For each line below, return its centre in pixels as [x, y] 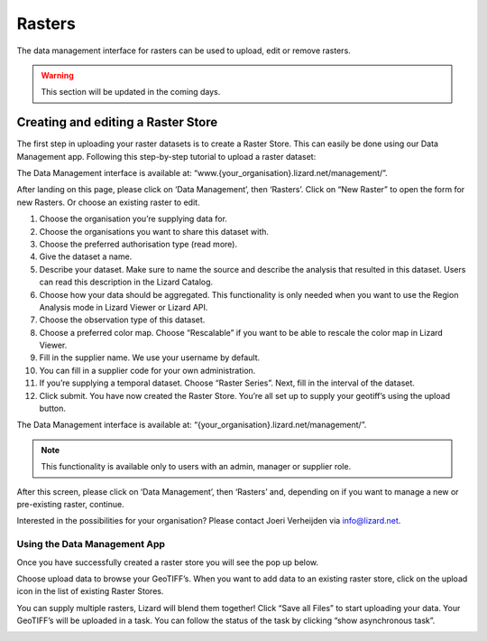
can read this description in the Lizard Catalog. [126, 282]
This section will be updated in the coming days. [131, 92]
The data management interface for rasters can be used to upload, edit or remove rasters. [184, 51]
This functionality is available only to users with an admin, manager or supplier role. [196, 467]
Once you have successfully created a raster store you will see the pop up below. [168, 562]
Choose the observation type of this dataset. [122, 320]
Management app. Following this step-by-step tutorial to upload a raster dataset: [166, 156]
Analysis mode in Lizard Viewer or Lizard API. [124, 307]
